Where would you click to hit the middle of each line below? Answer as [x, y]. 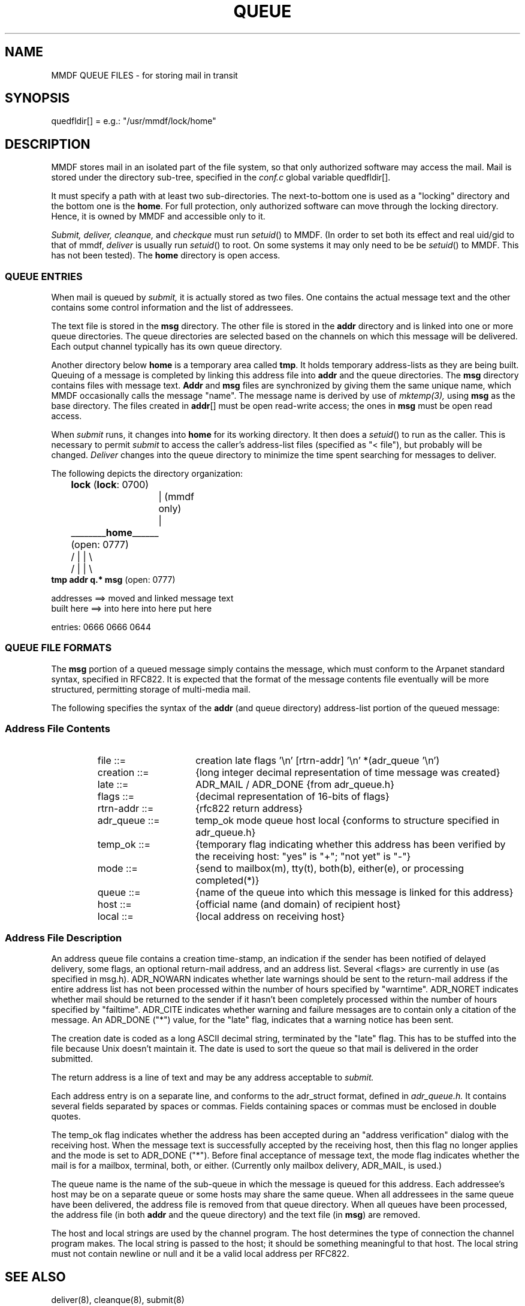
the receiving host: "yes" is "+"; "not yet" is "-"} [303, 856]
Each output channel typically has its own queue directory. [167, 347]
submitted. [72, 1059]
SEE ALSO [35, 1277]
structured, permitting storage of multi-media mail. [151, 689]
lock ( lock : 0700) [110, 485]
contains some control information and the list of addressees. [172, 308]
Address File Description [64, 938]
